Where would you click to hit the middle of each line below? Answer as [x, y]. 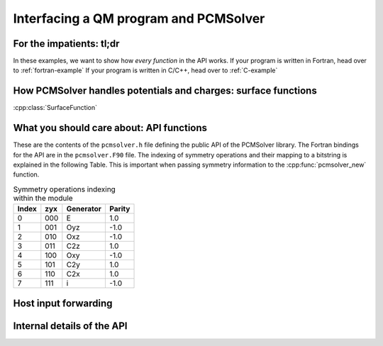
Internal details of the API [70, 326]
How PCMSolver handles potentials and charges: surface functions [165, 91]
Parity [120, 209]
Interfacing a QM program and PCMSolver [139, 18]
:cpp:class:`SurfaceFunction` [55, 108]
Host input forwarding [63, 303]
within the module [43, 199]
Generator [84, 209]
